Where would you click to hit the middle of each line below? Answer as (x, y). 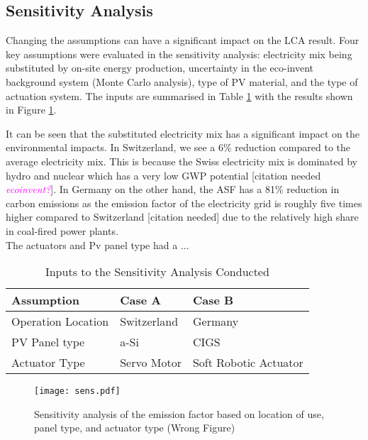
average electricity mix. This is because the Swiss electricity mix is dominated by (182, 161)
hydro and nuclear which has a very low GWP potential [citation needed (163, 175)
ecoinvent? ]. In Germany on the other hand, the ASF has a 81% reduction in (173, 189)
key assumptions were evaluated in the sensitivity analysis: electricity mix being (179, 54)
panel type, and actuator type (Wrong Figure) (135, 428)
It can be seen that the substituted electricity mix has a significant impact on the (183, 133)
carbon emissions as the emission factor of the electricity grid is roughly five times (184, 203)
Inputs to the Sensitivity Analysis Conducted (157, 272)
